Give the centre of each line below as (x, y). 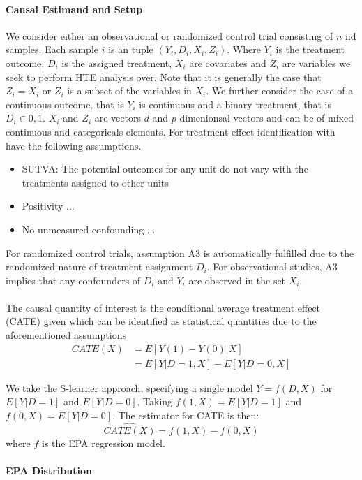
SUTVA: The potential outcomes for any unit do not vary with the (165, 169)
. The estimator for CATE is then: (186, 415)
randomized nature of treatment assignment (99, 267)
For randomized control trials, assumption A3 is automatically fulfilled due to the (180, 253)
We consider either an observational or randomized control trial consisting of (169, 35)
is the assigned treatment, (117, 63)
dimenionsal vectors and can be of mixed (267, 118)
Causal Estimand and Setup (74, 9)
